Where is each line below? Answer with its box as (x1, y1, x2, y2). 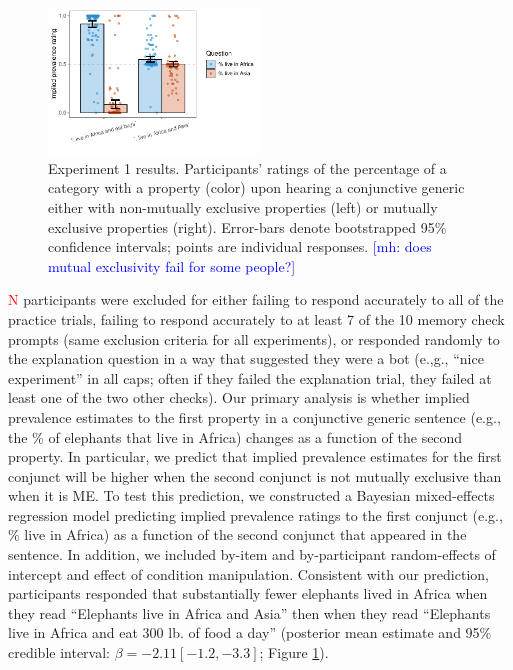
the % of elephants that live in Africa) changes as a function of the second (8, 426, 463, 447)
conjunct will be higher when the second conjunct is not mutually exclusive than (8, 465, 502, 486)
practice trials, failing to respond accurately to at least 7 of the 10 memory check (8, 308, 505, 329)
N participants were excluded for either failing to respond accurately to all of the (8, 289, 504, 310)
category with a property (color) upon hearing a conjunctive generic (48, 177, 465, 198)
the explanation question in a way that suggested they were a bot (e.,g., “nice (8, 348, 484, 369)
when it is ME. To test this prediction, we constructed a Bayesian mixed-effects (8, 485, 495, 506)
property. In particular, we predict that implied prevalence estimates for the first (8, 446, 502, 467)
